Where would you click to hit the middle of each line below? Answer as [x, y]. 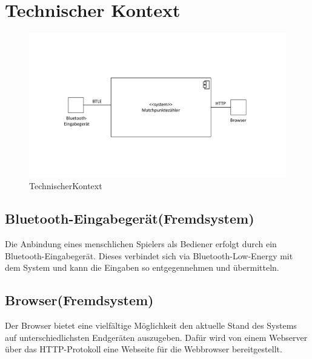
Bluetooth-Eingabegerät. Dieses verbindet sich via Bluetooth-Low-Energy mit [149, 255]
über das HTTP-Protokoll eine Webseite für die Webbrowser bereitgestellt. [144, 349]
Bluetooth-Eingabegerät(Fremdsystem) [130, 218]
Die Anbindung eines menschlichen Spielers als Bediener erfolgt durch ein [141, 244]
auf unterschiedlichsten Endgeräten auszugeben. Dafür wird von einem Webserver [156, 337]
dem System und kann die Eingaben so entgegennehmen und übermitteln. [142, 267]
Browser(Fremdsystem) [79, 300]
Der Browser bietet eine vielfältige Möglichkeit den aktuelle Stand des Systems [151, 325]
